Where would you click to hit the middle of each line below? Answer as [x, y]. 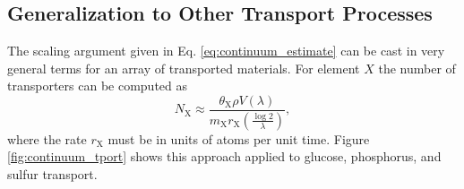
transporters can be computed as [98, 86]
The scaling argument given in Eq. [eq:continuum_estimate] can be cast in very [226, 51]
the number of [417, 68]
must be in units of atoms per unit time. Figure [239, 138]
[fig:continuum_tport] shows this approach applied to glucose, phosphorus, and [224, 156]
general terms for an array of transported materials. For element [184, 68]
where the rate [47, 138]
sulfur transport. [52, 174]
